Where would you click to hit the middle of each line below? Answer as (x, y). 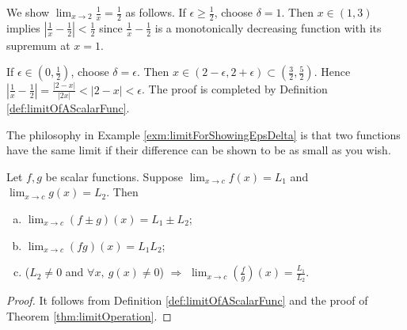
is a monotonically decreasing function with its (268, 27)
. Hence (332, 72)
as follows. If (156, 12)
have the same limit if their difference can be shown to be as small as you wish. (199, 150)
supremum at (38, 45)
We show (28, 12)
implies (23, 27)
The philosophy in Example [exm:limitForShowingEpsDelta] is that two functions (203, 134)
